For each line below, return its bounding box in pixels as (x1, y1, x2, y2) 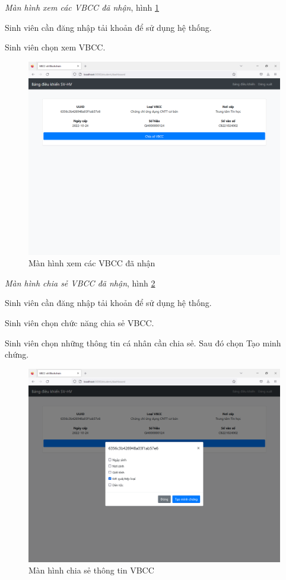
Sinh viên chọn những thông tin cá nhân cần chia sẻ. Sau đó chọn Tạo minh (5, 336, 281, 349)
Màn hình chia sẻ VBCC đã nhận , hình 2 (5, 276, 155, 289)
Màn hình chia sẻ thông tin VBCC (28, 564, 154, 576)
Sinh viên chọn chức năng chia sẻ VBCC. (5, 317, 154, 329)
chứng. (5, 348, 29, 361)
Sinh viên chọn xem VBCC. (5, 41, 106, 53)
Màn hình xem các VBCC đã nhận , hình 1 (5, 1, 159, 13)
